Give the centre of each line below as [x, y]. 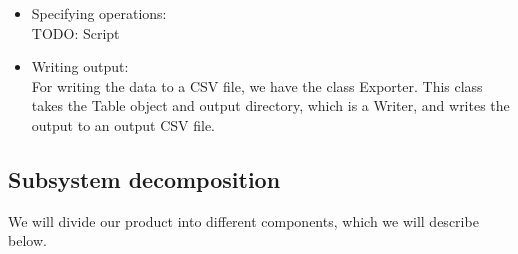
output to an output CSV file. [123, 124]
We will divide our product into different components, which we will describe [243, 220]
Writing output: [80, 66]
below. [27, 240]
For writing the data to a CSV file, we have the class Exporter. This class [257, 85]
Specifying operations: [99, 13]
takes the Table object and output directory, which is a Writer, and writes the [270, 105]
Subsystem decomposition [144, 178]
